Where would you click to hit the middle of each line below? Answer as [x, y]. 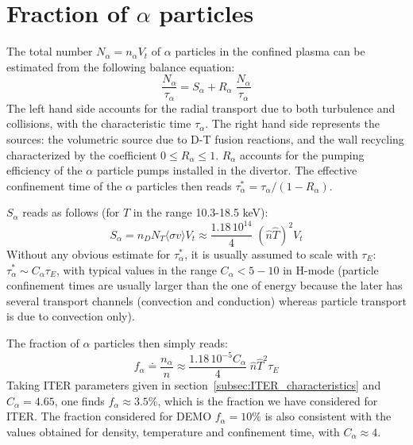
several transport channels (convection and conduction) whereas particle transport [206, 300]
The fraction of [43, 342]
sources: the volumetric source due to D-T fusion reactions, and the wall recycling [205, 139]
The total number [50, 51]
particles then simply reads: [161, 342]
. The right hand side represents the [292, 123]
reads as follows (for [71, 212]
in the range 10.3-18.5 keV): [201, 212]
